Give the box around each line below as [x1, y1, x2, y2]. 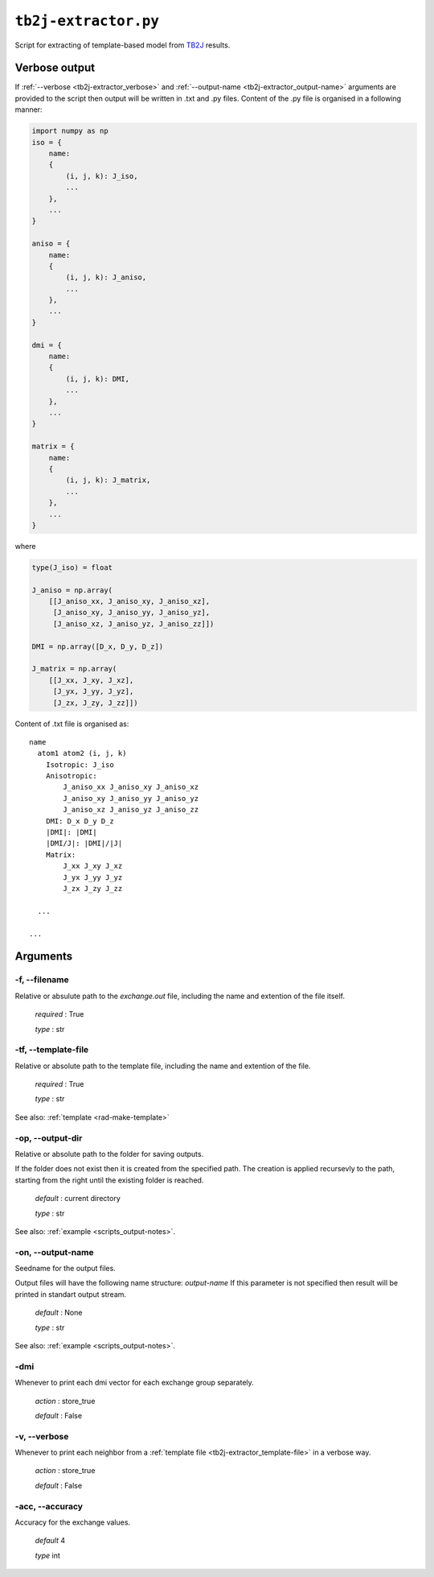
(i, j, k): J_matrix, [65, 476, 151, 485]
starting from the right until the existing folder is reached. [14, 1175, 204, 1185]
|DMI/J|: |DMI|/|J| [45, 839, 123, 848]
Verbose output [14, 61, 96, 75]
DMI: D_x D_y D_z [45, 816, 114, 825]
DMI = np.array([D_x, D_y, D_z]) [31, 642, 164, 651]
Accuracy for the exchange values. [14, 1517, 131, 1527]
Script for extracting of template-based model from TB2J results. [14, 40, 231, 50]
